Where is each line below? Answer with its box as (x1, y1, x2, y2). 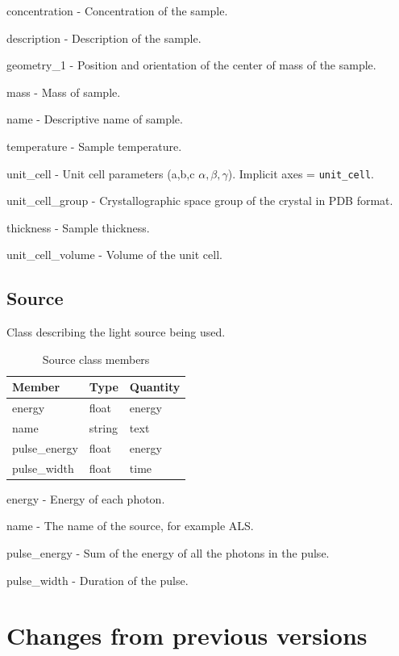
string (89, 420, 118, 437)
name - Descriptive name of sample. (6, 111, 183, 127)
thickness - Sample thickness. (6, 219, 150, 236)
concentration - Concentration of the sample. (6, 2, 228, 19)
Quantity (129, 378, 181, 395)
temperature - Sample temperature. (6, 137, 182, 154)
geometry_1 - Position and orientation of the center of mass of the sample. (6, 56, 376, 73)
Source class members (42, 350, 150, 367)
